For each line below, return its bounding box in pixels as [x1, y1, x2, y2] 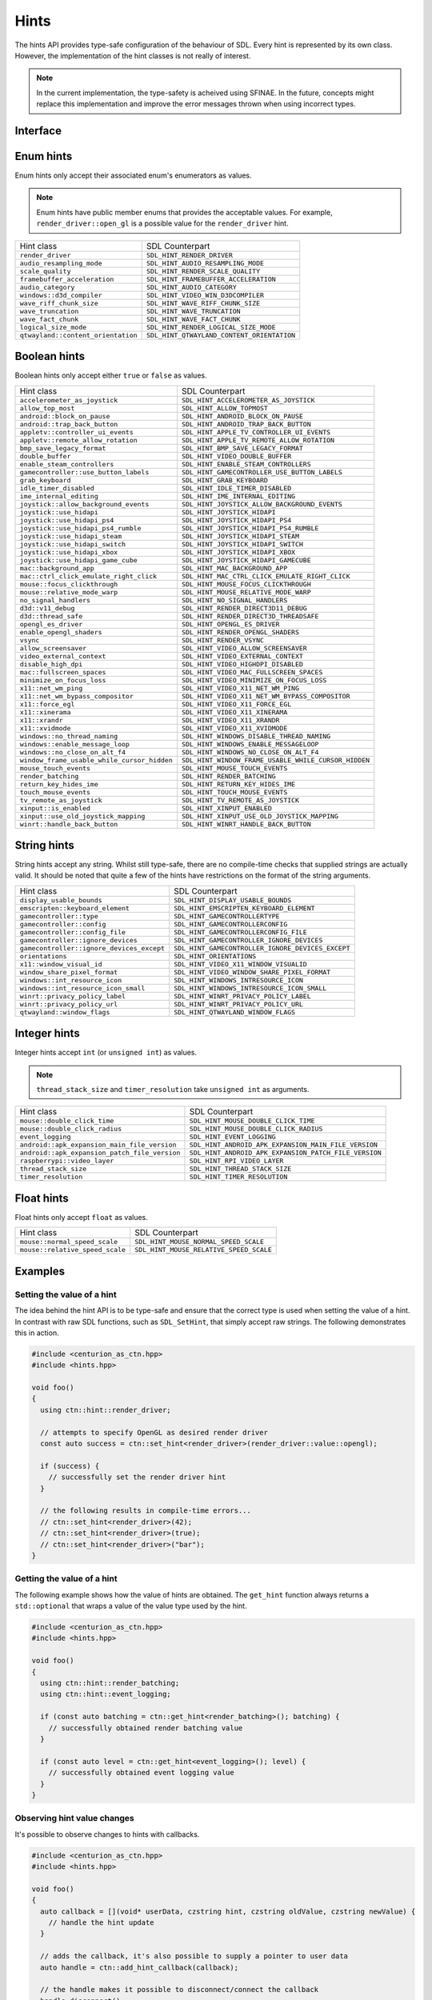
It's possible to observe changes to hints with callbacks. [14, 1829, 200, 1839]
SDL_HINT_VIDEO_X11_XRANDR [181, 716, 280, 724]
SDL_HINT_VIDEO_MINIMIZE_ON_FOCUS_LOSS [181, 676, 327, 684]
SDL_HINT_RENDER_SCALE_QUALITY [146, 266, 260, 275]
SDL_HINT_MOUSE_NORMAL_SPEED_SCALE [134, 1238, 264, 1246]
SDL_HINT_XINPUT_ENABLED [181, 804, 272, 812]
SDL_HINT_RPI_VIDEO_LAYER [189, 1157, 284, 1166]
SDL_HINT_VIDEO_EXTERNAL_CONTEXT [181, 652, 304, 660]
